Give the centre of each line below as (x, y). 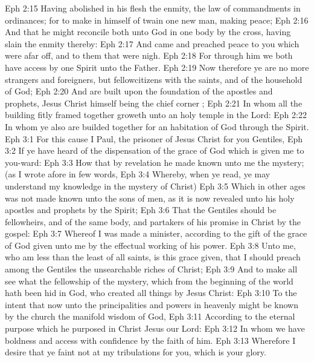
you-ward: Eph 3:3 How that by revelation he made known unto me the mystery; (155, 162)
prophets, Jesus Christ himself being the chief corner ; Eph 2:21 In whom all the (154, 103)
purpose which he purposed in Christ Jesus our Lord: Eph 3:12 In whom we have (155, 328)
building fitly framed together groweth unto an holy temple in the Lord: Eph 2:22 (156, 115)
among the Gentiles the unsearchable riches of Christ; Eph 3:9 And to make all (151, 269)
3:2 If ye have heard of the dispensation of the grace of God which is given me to (155, 150)
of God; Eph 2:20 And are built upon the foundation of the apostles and (139, 91)
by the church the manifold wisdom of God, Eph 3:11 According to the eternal (150, 316)
